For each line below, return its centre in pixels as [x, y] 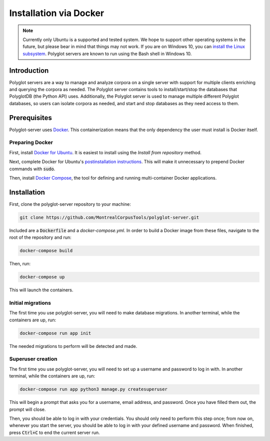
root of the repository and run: [40, 237]
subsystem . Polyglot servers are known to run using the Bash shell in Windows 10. [107, 54]
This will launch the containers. [41, 290]
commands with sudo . [32, 169]
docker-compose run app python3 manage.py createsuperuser [93, 389]
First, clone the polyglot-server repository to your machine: [70, 204]
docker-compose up [42, 277]
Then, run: [20, 264]
